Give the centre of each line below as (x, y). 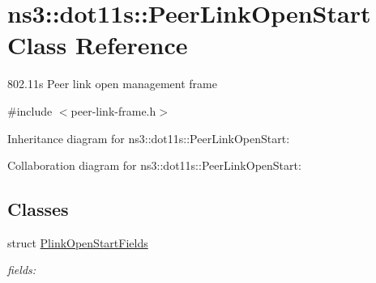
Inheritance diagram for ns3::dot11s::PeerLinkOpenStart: (149, 138)
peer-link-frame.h (113, 110)
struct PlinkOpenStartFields (78, 242)
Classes (38, 209)
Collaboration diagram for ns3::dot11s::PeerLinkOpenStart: (154, 165)
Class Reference (98, 45)
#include (30, 110)
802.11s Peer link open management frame (112, 84)
